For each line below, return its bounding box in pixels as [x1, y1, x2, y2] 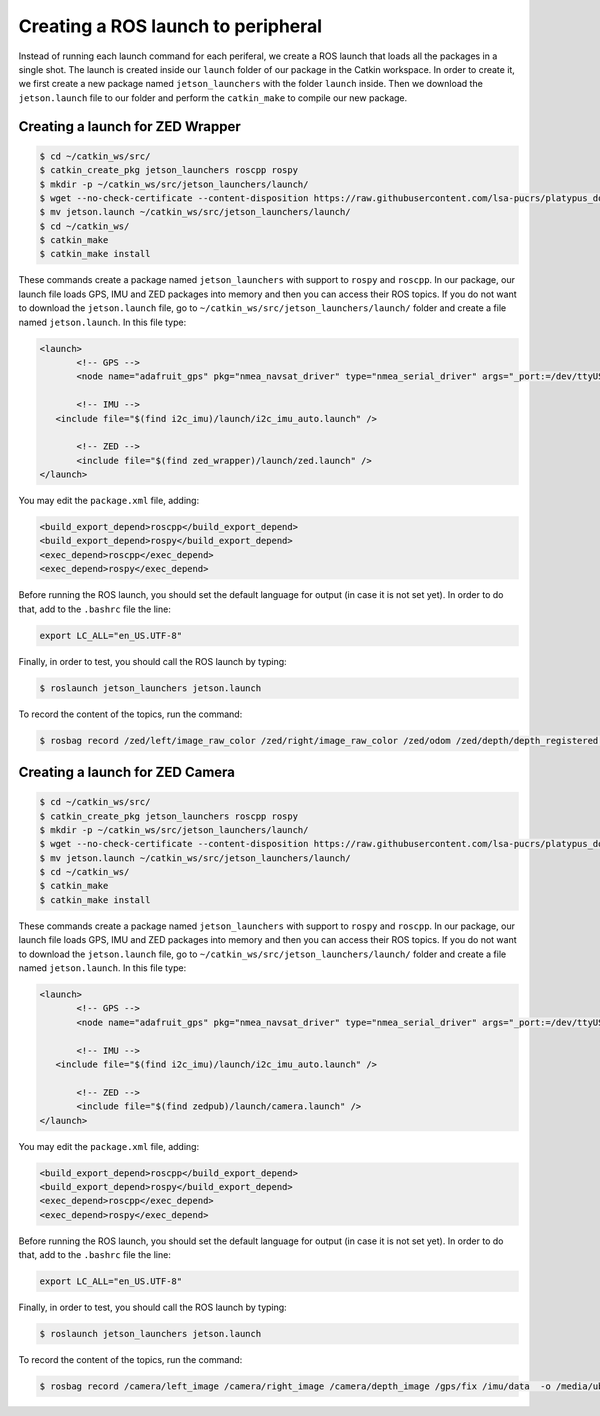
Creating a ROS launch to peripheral [18, 15, 323, 37]
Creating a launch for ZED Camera [18, 763, 235, 780]
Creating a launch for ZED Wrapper [18, 118, 241, 135]
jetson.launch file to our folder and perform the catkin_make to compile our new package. [18, 91, 408, 104]
